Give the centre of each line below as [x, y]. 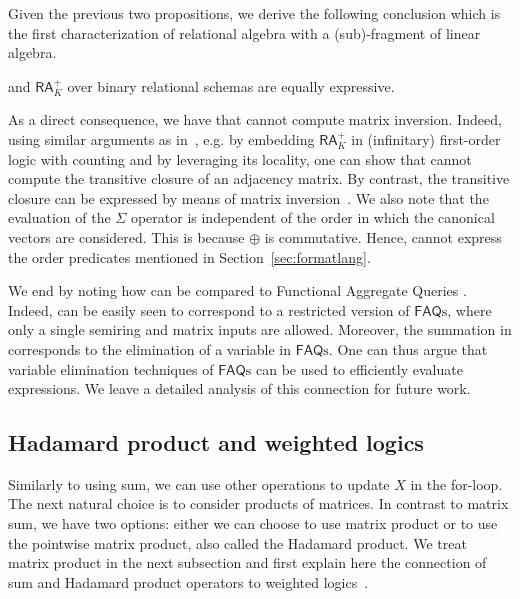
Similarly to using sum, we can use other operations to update [199, 483]
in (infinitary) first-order [426, 138]
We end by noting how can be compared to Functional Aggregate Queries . [237, 290]
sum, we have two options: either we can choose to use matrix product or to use [253, 523]
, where [469, 309]
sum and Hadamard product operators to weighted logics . [188, 581]
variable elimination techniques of [111, 368]
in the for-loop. [456, 483]
